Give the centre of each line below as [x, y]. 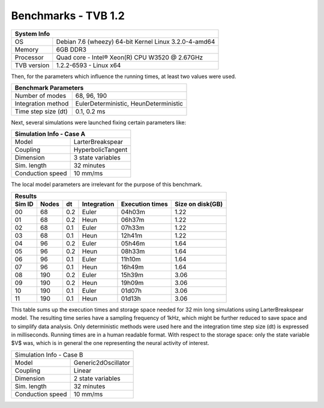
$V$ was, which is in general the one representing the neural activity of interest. [110, 343]
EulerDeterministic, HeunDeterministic [129, 103]
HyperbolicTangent [100, 150]
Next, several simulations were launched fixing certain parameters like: [98, 122]
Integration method [42, 103]
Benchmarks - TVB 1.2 [68, 16]
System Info [32, 34]
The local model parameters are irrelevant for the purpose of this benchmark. [107, 184]
